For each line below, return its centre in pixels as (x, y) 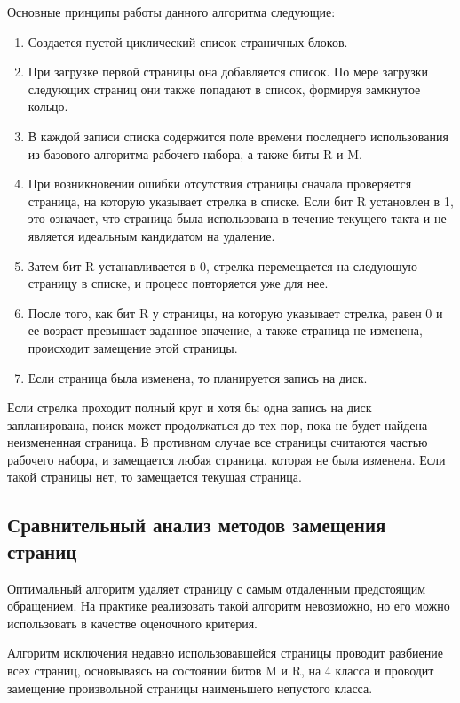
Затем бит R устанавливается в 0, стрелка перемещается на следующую (222, 265)
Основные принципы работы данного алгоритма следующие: (171, 12)
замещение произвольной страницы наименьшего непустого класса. (190, 687)
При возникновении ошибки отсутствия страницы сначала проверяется (220, 184)
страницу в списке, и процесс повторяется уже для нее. (178, 283)
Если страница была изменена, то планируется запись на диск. (198, 377)
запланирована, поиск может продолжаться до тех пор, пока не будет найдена (218, 424)
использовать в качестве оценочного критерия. (133, 623)
